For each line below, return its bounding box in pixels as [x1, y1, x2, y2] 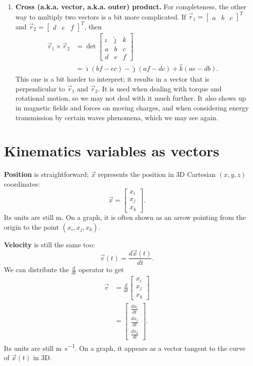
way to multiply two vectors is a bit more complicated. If [15, 11, 186, 22]
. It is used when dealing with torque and [98, 83, 222, 93]
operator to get [79, 264, 124, 275]
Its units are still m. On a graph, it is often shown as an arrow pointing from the [4, 212, 246, 222]
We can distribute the [4, 264, 69, 275]
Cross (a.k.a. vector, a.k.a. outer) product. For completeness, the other [15, 1, 247, 11]
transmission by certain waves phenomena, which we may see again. [15, 112, 218, 122]
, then [84, 21, 102, 31]
